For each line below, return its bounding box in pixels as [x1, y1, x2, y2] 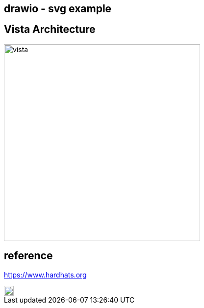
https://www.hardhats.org [4, 270, 87, 279]
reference [4, 249, 53, 262]
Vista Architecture [4, 23, 96, 36]
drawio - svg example [4, 2, 112, 15]
